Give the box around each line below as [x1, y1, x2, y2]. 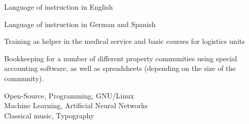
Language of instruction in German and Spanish [4, 18, 156, 29]
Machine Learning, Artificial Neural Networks [4, 100, 148, 111]
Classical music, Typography [4, 110, 94, 120]
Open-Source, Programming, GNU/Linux [4, 90, 135, 101]
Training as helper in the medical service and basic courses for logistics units [4, 36, 245, 46]
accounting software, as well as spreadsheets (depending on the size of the [4, 63, 236, 73]
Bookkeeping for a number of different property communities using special [4, 53, 237, 63]
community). [4, 72, 44, 83]
